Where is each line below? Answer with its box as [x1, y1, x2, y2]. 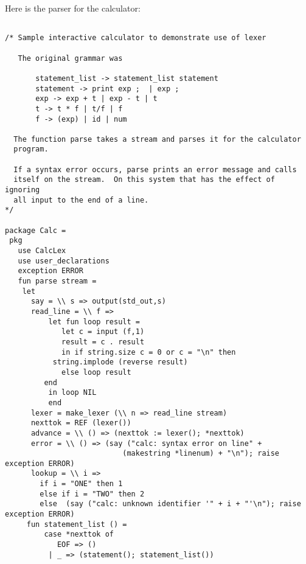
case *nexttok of [44, 530, 114, 539]
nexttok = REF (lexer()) [30, 419, 131, 428]
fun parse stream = [18, 277, 97, 285]
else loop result [61, 367, 131, 377]
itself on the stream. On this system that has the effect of [13, 175, 275, 184]
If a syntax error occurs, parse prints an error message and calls [13, 165, 297, 174]
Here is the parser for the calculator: [5, 2, 141, 14]
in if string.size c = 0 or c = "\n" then [61, 347, 236, 357]
